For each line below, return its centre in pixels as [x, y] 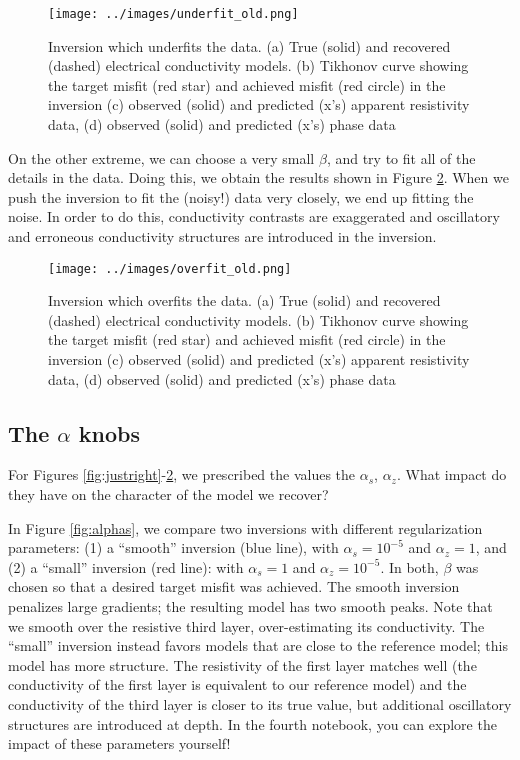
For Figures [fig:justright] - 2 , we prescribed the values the [182, 474]
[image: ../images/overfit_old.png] [170, 268]
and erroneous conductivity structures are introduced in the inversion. [222, 236]
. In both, [409, 566]
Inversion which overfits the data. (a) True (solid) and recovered [244, 300]
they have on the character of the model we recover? [168, 494]
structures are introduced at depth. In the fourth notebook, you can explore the [252, 723]
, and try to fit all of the [401, 157]
